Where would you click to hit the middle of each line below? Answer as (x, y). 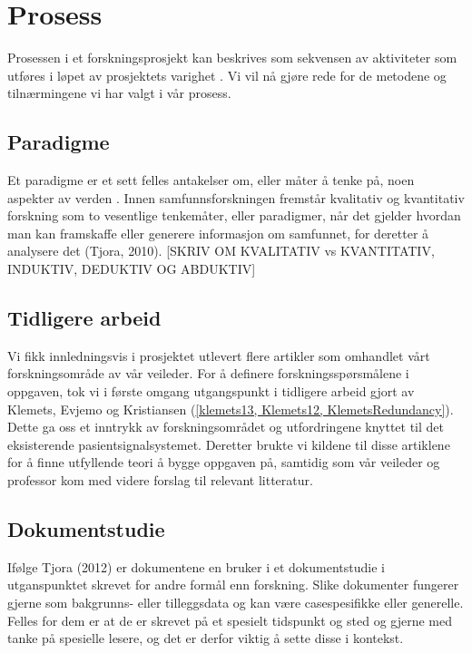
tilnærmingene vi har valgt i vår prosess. (119, 93)
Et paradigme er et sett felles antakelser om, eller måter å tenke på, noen (211, 180)
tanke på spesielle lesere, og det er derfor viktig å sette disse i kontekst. (206, 638)
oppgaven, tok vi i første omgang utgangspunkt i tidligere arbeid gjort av (211, 391)
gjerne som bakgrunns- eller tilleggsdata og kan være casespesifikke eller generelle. (236, 603)
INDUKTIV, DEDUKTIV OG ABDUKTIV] (132, 269)
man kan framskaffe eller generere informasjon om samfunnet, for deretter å (218, 233)
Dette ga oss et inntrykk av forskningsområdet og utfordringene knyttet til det (226, 427)
